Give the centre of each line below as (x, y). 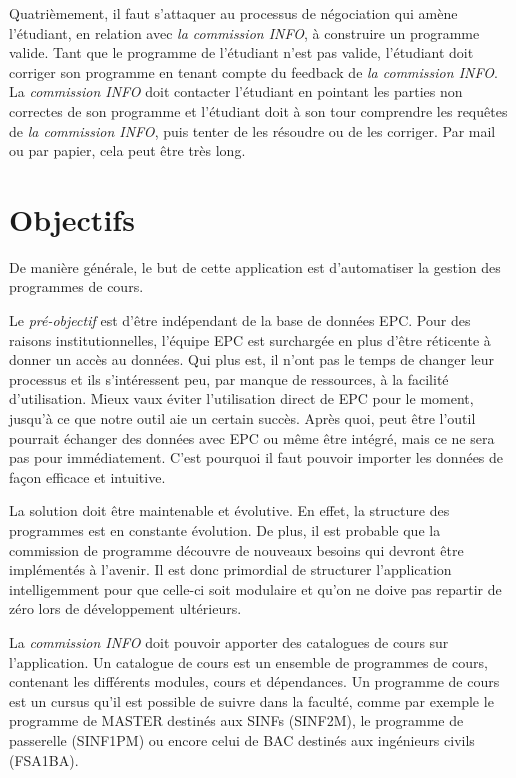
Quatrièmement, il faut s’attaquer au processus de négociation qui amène (233, 13)
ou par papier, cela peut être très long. (127, 150)
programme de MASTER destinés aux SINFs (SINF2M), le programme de (236, 720)
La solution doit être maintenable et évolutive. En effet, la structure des (229, 510)
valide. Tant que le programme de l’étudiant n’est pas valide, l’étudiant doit (241, 52)
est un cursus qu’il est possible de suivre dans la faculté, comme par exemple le (251, 700)
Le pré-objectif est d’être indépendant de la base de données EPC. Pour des (240, 320)
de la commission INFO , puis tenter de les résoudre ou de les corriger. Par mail (252, 130)
